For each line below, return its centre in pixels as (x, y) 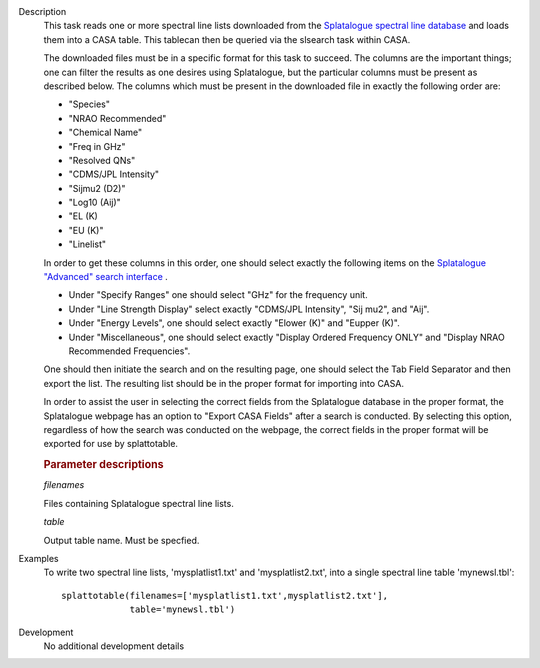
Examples (38, 558)
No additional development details (114, 646)
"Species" (89, 104)
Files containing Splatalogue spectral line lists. (138, 503)
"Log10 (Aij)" (95, 202)
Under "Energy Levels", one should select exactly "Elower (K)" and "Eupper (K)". (234, 323)
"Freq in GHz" (97, 146)
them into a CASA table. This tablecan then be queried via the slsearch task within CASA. (227, 39)
